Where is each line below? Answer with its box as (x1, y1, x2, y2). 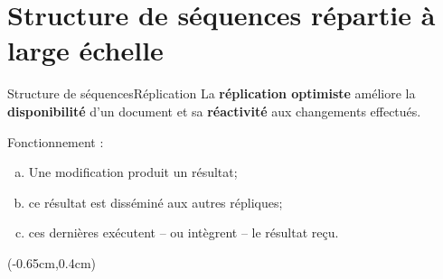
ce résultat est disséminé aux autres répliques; (28, 192, 283, 211)
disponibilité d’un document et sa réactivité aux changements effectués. (7, 101, 421, 120)
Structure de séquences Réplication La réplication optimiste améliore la (7, 84, 416, 103)
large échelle (7, 32, 164, 69)
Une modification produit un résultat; (28, 163, 238, 181)
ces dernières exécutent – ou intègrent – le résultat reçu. (28, 223, 339, 242)
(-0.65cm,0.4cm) (7, 253, 96, 272)
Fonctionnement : (7, 132, 104, 151)
